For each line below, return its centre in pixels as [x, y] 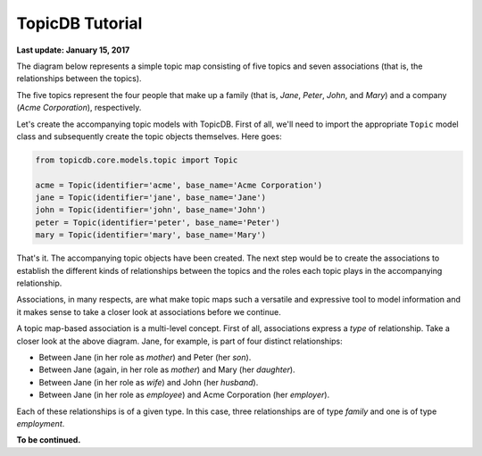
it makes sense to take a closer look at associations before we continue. [149, 311]
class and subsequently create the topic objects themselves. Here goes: [149, 136]
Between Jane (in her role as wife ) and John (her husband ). [149, 382]
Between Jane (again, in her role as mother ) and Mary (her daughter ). [167, 369]
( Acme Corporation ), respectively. [79, 108]
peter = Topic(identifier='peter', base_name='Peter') [158, 222]
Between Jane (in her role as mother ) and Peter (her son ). [145, 357]
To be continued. [49, 440]
